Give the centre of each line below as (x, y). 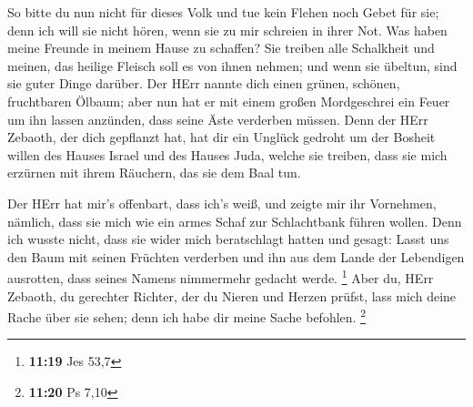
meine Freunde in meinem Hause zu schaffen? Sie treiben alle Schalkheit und (221, 48)
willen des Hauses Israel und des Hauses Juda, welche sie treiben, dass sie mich (227, 154)
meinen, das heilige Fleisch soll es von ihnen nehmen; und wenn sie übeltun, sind (232, 65)
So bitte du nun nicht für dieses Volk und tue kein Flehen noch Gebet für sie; (223, 12)
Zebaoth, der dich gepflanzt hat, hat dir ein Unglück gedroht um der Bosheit (221, 137)
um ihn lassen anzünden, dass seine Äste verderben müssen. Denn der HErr (218, 119)
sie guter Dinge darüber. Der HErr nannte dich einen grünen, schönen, (204, 83)
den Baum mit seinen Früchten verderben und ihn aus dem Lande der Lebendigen (236, 256)
